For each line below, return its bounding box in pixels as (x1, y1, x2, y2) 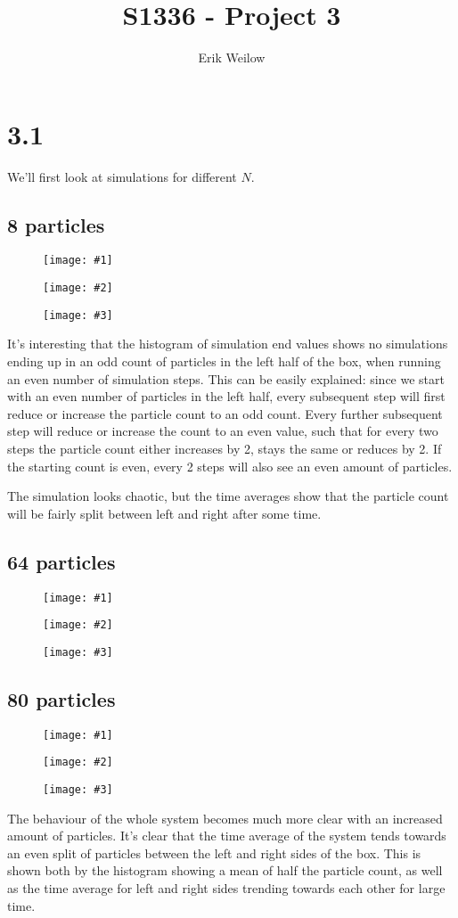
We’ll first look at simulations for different (7, 167, 237, 185)
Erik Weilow (198, 48, 266, 67)
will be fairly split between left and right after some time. (7, 504, 322, 522)
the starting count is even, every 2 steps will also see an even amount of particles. (7, 456, 453, 475)
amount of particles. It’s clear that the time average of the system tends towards (7, 826, 446, 845)
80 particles (7, 684, 116, 712)
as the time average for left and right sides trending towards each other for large (7, 879, 446, 898)
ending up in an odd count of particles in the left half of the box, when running (7, 352, 441, 371)
